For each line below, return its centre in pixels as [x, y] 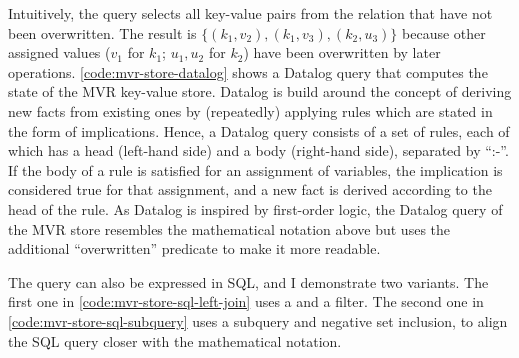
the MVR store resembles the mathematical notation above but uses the [229, 228]
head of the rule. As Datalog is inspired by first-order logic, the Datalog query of [255, 208]
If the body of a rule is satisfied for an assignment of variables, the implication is [255, 169]
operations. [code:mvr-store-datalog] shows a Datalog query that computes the [248, 71]
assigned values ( [59, 52]
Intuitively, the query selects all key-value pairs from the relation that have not [250, 13]
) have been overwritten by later [342, 52]
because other [444, 32]
